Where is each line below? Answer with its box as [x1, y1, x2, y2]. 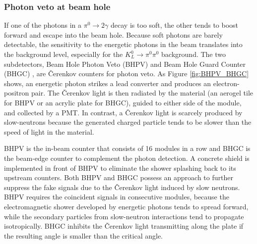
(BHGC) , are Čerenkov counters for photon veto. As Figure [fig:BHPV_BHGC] [4, 68, 249, 79]
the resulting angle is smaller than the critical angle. [4, 230, 163, 241]
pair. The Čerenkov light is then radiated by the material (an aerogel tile [31, 88, 254, 98]
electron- [213, 78, 240, 88]
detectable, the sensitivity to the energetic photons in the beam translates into [4, 39, 243, 49]
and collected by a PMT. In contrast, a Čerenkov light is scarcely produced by [4, 107, 243, 117]
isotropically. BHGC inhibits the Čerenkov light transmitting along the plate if [4, 221, 244, 231]
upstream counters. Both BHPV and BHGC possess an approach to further [4, 172, 233, 183]
